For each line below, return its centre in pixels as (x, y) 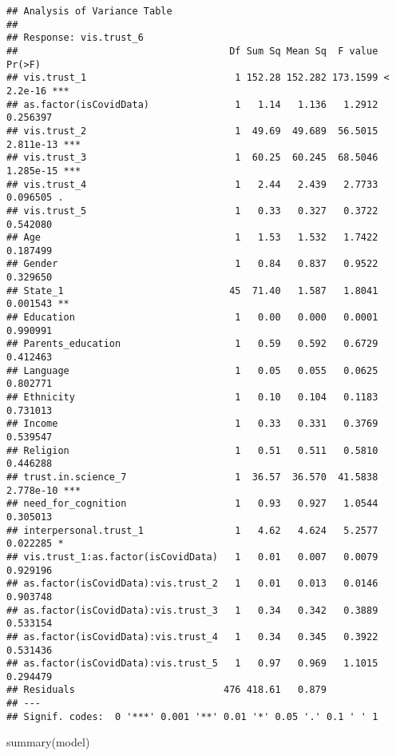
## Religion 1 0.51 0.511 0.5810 (192, 450)
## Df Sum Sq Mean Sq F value (192, 51)
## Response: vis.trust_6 (75, 38)
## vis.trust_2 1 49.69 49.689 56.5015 (192, 131)
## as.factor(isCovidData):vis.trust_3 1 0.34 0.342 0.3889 (192, 610)
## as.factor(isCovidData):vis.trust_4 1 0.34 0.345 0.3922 (192, 637)
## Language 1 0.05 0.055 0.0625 (192, 370)
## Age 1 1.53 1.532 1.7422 (192, 238)
